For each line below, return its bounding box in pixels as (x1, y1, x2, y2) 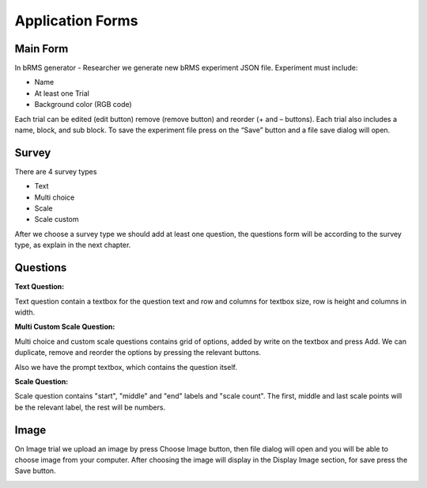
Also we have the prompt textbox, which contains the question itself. (14, 362, 237, 372)
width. (14, 307, 36, 317)
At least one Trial (34, 88, 90, 98)
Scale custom (34, 215, 79, 224)
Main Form (14, 42, 69, 55)
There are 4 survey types (14, 166, 97, 176)
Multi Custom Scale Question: (14, 322, 115, 332)
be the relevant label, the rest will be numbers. (14, 402, 166, 412)
